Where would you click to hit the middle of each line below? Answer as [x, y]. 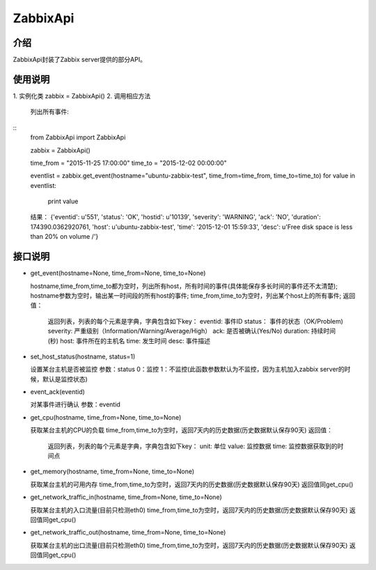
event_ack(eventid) [57, 392]
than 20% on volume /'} [64, 237]
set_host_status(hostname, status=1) [83, 356]
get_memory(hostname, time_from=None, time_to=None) [112, 472]
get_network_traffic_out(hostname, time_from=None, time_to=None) [128, 532]
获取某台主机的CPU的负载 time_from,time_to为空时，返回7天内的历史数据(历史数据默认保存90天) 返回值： [182, 430]
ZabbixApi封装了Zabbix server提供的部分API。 [79, 60]
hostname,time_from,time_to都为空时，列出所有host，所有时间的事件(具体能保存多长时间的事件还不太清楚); [184, 286]
